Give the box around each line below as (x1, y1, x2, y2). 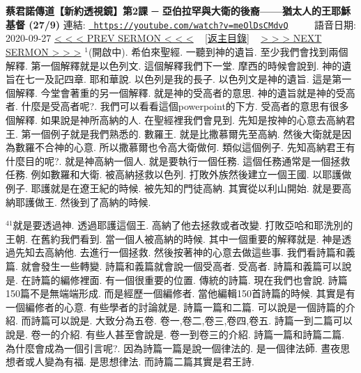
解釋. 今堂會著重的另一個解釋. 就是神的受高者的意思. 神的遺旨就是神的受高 (15, 85, 355, 100)
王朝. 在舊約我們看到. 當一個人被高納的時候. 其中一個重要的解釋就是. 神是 (6, 231, 342, 246)
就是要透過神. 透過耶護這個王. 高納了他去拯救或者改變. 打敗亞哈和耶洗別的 (13, 218, 353, 232)
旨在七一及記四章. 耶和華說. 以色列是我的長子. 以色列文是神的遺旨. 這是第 (6, 72, 342, 86)
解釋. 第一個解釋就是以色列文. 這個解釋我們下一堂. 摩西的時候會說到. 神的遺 (6, 58, 352, 72)
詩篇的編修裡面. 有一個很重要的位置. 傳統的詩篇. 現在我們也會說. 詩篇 (31, 272, 348, 287)
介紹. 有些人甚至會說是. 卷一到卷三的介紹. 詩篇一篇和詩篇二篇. (60, 326, 345, 341)
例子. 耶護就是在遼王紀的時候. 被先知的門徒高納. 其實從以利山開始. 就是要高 (6, 180, 352, 195)
